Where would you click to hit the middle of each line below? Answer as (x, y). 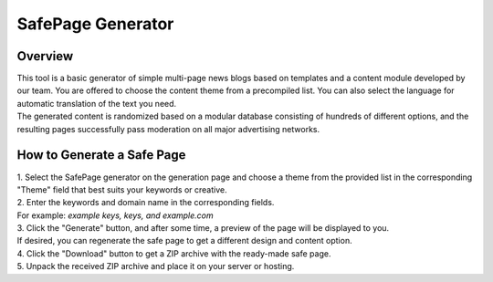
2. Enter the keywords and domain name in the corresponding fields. (146, 203)
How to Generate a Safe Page (101, 155)
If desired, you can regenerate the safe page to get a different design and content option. (184, 241)
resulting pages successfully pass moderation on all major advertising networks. (168, 129)
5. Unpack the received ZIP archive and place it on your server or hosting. (156, 266)
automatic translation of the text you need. (97, 103)
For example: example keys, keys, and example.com (115, 215)
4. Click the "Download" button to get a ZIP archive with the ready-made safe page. (174, 253)
